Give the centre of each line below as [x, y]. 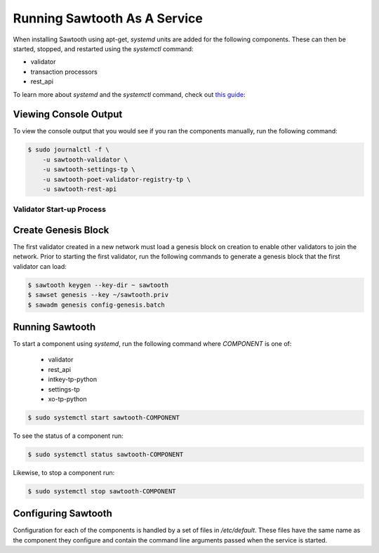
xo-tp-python [67, 399]
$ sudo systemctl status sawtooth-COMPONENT [106, 454]
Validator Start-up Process [60, 209]
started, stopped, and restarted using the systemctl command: [103, 48]
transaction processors [64, 72]
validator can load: [40, 266]
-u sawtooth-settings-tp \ [89, 169]
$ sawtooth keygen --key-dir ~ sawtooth [98, 285]
